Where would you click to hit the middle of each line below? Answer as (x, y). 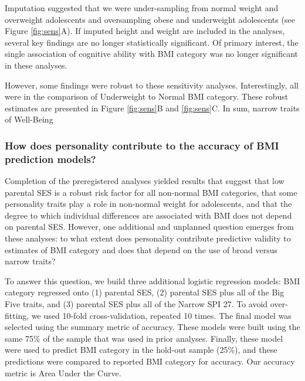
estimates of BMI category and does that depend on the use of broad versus (141, 249)
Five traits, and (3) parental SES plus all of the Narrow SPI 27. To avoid (136, 304)
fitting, (17, 315)
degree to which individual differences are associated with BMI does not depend (148, 215)
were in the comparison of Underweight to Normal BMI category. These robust (147, 96)
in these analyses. (36, 65)
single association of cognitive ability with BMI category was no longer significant (151, 54)
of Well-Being (29, 119)
